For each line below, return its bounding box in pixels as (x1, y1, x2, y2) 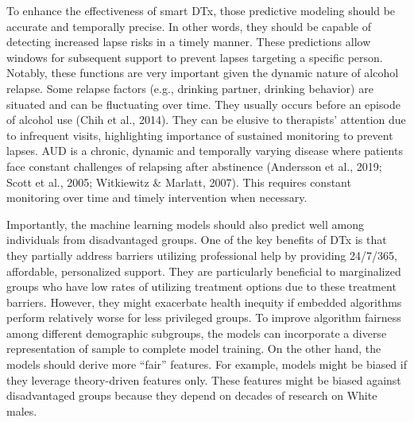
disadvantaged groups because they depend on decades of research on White (6, 387, 377, 404)
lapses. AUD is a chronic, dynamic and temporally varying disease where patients (6, 142, 403, 159)
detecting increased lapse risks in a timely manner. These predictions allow (6, 33, 371, 50)
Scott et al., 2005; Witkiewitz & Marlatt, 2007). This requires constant (6, 173, 351, 190)
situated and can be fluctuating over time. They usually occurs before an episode (6, 95, 400, 112)
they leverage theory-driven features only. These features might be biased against (6, 371, 401, 388)
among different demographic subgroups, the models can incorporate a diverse (6, 324, 387, 341)
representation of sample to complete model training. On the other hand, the (6, 340, 381, 357)
